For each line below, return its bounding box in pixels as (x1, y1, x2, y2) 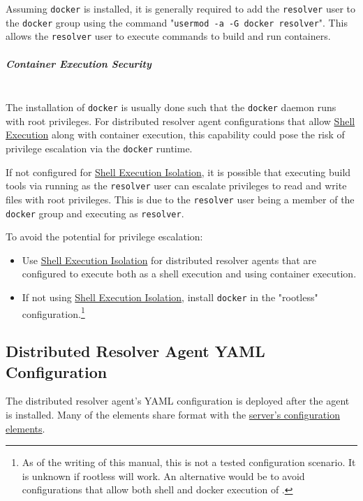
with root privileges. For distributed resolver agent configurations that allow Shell (6, 113, 355, 128)
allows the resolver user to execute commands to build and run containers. (6, 29, 331, 43)
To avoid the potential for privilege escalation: (6, 229, 203, 244)
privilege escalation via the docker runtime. (6, 140, 193, 155)
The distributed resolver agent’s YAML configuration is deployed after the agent (6, 393, 350, 408)
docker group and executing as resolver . (6, 205, 184, 220)
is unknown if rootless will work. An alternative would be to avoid (22, 468, 305, 483)
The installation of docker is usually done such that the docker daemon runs (6, 100, 336, 115)
